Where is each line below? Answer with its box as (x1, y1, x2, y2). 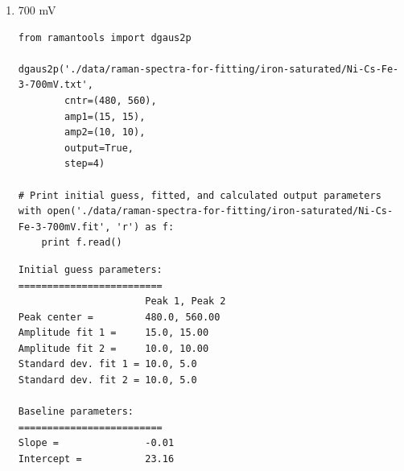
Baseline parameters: (18, 406, 134, 418)
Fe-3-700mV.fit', (18, 221, 111, 233)
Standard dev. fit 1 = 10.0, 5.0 (18, 358, 197, 370)
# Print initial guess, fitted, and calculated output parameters (18, 189, 381, 201)
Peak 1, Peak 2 (145, 295, 226, 308)
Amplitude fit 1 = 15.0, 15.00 (18, 327, 209, 339)
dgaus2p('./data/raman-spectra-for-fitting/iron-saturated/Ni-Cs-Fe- (18, 63, 399, 75)
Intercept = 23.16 (18, 453, 175, 465)
